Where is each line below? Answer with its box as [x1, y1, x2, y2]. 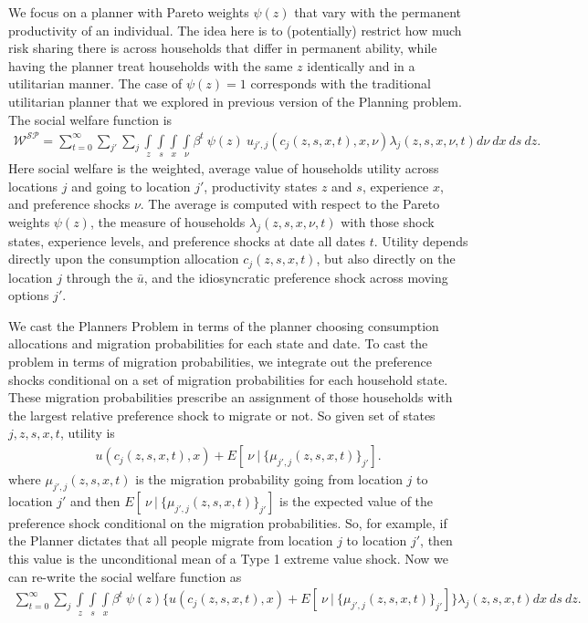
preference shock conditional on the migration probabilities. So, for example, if [8, 513, 447, 532]
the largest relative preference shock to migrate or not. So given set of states [8, 405, 436, 424]
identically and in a [307, 56, 415, 75]
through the [66, 267, 133, 286]
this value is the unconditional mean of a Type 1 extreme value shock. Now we [8, 549, 449, 568]
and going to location [71, 176, 191, 195]
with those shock [341, 212, 435, 231]
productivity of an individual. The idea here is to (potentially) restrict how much [8, 20, 462, 39]
